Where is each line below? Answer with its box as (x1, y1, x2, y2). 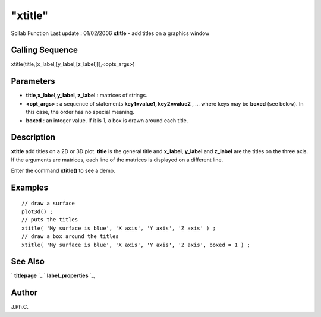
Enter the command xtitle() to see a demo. (11, 167, 115, 175)
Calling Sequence (11, 45, 78, 55)
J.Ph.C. (11, 303, 29, 310)
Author (11, 288, 38, 298)
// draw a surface (21, 199, 75, 207)
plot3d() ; (21, 208, 53, 215)
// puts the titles (21, 217, 78, 223)
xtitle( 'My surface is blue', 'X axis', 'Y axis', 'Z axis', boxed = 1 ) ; (21, 241, 251, 248)
